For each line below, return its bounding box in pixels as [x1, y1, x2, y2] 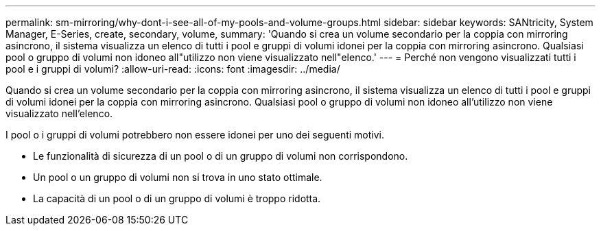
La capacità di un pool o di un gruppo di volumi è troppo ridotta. [33, 193, 321, 204]
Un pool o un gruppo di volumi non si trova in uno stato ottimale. [33, 171, 322, 183]
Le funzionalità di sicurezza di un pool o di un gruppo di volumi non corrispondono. [33, 150, 408, 162]
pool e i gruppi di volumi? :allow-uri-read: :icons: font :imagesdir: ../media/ [5, 63, 340, 75]
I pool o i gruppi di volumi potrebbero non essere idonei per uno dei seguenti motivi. [5, 129, 385, 141]
